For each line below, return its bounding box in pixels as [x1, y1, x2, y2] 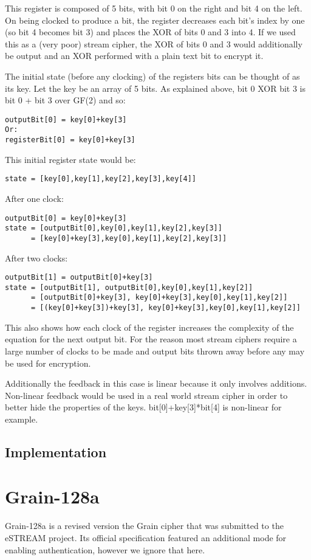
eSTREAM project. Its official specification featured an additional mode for [5, 531, 287, 544]
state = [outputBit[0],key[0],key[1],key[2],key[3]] [5, 224, 222, 233]
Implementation [5, 442, 107, 461]
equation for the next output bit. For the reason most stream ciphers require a [5, 333, 297, 345]
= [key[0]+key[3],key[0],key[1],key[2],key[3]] [30, 233, 227, 243]
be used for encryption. [5, 356, 91, 369]
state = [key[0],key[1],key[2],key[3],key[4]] [5, 175, 196, 184]
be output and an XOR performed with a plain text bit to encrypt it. [5, 49, 264, 62]
